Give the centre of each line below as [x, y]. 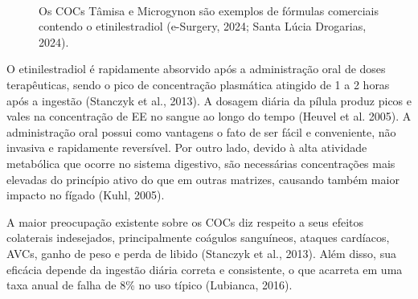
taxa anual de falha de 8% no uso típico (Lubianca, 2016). [150, 285]
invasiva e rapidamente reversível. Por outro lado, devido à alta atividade [187, 147]
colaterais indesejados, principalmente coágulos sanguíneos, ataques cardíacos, [198, 238]
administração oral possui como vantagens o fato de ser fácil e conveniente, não [201, 131]
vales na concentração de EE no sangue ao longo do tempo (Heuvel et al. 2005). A [209, 116]
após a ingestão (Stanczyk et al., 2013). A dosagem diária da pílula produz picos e [209, 100]
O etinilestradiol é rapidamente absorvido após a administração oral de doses [196, 69]
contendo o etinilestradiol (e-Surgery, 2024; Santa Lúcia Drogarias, [203, 26]
